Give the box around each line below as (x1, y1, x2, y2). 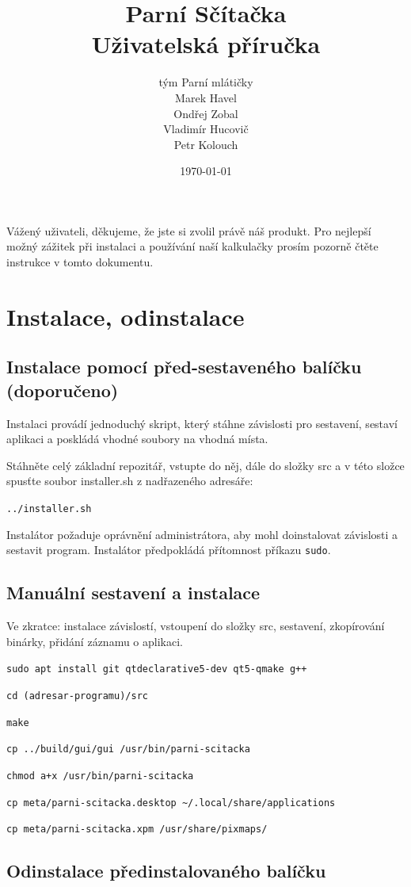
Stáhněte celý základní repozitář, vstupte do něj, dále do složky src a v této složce (6, 457, 405, 473)
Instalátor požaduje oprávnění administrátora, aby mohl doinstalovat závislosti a (6, 526, 398, 542)
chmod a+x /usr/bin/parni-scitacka (6, 770, 194, 782)
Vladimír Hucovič (163, 120, 249, 137)
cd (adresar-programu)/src (6, 690, 148, 702)
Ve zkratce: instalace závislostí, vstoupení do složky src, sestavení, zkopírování (6, 617, 385, 634)
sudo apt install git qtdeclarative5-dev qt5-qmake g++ (6, 663, 307, 675)
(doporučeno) (6, 377, 119, 402)
